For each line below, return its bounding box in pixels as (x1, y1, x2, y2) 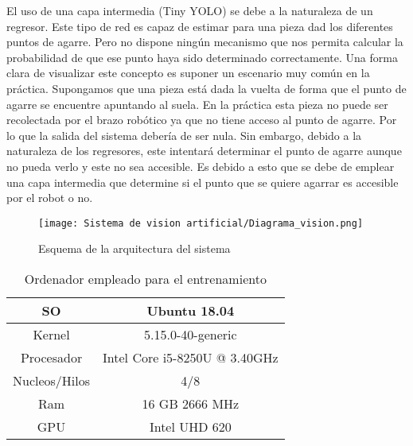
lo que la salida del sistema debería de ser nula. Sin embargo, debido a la (6, 126, 362, 143)
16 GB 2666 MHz (142, 394, 240, 413)
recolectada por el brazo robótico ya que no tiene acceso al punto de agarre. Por (6, 111, 397, 128)
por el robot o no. (6, 189, 93, 206)
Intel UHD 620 (149, 417, 232, 436)
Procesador (20, 347, 83, 366)
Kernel (33, 324, 70, 343)
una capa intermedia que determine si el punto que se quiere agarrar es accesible (6, 173, 399, 190)
